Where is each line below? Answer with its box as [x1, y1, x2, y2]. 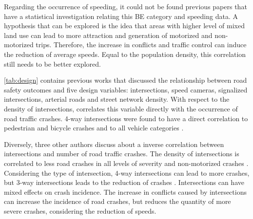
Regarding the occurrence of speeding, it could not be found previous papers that [4, 1, 247, 11]
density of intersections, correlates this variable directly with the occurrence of [4, 103, 238, 113]
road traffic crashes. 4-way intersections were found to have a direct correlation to [4, 113, 248, 123]
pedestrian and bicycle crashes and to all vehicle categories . [4, 123, 184, 133]
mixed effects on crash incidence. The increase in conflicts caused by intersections [4, 186, 247, 197]
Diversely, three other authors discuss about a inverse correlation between [4, 139, 224, 149]
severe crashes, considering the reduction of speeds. [4, 205, 156, 216]
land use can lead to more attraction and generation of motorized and [4, 30, 213, 40]
